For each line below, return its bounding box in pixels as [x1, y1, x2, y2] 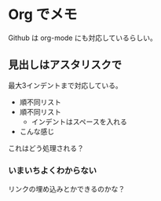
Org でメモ [8, 5, 78, 24]
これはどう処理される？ [8, 143, 84, 152]
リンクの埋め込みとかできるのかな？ [8, 185, 126, 194]
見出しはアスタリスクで [8, 58, 122, 71]
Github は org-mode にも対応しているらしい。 [8, 33, 157, 42]
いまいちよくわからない [8, 165, 97, 176]
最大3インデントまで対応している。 [8, 80, 123, 90]
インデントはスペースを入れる [31, 117, 127, 126]
